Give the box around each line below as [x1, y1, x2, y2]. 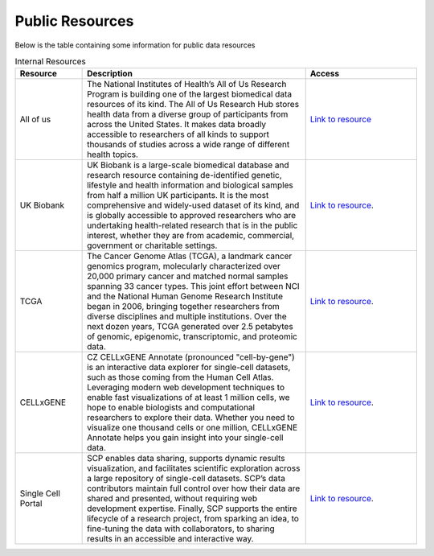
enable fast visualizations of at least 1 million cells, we [87, 392, 290, 403]
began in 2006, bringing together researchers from [87, 301, 280, 312]
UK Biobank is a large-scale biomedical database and [87, 159, 289, 171]
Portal [19, 498, 43, 509]
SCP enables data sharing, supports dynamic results [87, 453, 285, 464]
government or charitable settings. [87, 240, 218, 251]
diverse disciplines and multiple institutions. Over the [87, 311, 287, 322]
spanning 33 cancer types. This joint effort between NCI [87, 281, 301, 292]
